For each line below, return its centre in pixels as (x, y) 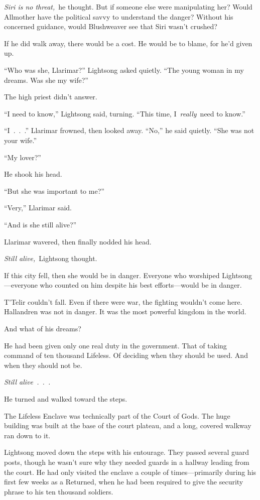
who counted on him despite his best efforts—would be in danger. (141, 285)
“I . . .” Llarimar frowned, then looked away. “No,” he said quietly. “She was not (129, 130)
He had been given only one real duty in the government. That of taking (115, 345)
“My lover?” (23, 157)
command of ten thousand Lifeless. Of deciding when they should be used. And (126, 355)
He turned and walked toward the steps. (66, 399)
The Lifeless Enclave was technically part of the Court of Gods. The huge (117, 415)
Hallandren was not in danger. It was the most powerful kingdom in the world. (125, 311)
